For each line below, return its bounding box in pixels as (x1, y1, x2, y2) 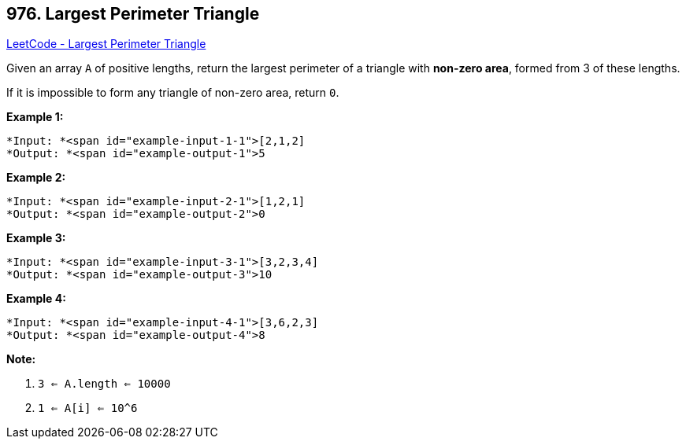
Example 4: (6, 292, 66, 306)
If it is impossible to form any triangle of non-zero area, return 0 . (6, 86, 339, 100)
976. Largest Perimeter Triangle (6, 4, 260, 24)
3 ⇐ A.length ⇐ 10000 (38, 377, 171, 391)
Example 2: (6, 171, 66, 185)
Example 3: (6, 231, 66, 245)
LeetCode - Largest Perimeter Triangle (6, 37, 206, 51)
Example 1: (6, 110, 64, 124)
